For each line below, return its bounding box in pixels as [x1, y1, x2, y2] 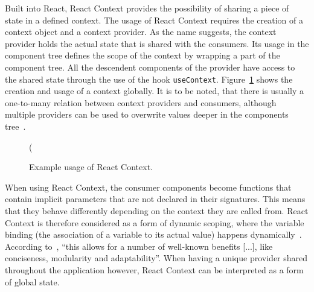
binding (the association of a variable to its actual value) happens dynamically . [5, 228, 302, 241]
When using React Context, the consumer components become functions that [5, 180, 292, 193]
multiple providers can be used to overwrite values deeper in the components [5, 108, 289, 121]
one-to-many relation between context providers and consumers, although [5, 96, 277, 109]
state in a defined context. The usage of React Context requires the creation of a [5, 13, 303, 26]
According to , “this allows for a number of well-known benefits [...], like [5, 240, 273, 252]
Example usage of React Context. [29, 160, 153, 173]
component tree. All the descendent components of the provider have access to [5, 60, 295, 73]
